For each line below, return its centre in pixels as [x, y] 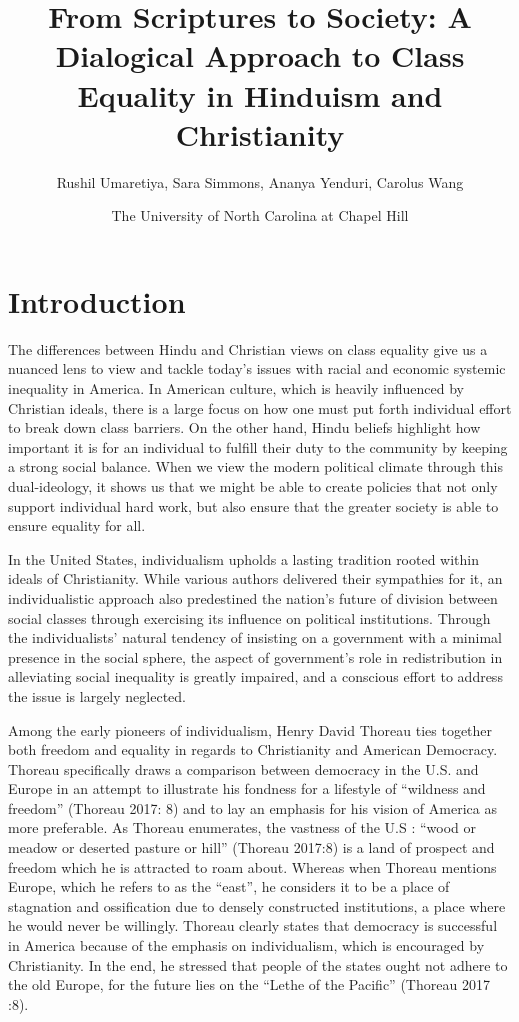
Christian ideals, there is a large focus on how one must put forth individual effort [260, 407]
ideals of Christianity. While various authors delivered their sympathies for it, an [255, 578]
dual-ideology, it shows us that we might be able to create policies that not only [253, 485]
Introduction [97, 300]
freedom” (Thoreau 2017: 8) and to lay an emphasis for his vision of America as [252, 807]
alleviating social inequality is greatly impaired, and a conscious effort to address [255, 676]
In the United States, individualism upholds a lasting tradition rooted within [244, 558]
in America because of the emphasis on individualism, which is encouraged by [246, 945]
